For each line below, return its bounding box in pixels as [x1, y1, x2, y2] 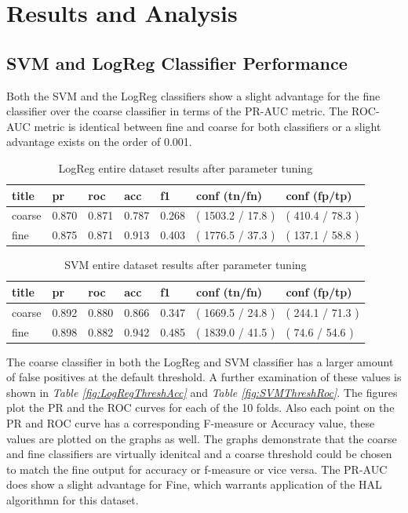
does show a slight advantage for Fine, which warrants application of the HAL [6, 476, 382, 493]
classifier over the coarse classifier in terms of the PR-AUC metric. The [6, 103, 348, 119]
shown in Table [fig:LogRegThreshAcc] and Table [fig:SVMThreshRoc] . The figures [6, 384, 398, 400]
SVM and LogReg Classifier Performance [6, 50, 348, 75]
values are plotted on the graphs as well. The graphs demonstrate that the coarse [6, 430, 397, 446]
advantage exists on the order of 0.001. [6, 133, 192, 150]
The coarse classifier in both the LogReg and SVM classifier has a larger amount [6, 353, 394, 369]
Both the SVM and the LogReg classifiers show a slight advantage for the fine [6, 87, 381, 104]
